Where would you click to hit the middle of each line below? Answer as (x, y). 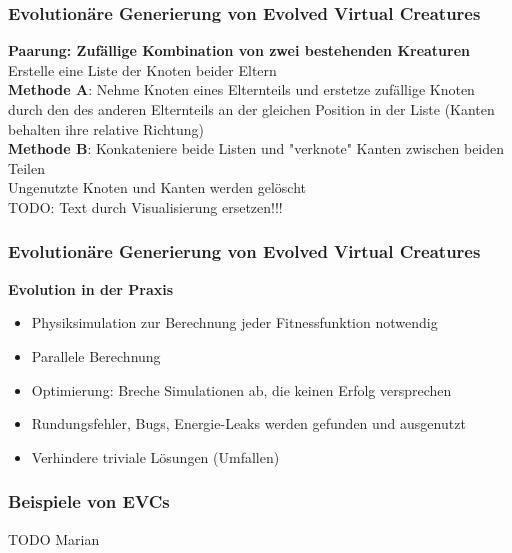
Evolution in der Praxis (91, 288)
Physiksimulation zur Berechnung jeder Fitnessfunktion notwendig (234, 322)
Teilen (26, 167)
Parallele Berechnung (96, 355)
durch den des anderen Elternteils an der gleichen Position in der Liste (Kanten (251, 109)
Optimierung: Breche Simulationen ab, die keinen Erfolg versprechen (241, 389)
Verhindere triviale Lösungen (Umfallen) (155, 456)
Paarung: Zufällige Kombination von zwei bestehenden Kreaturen (239, 50)
